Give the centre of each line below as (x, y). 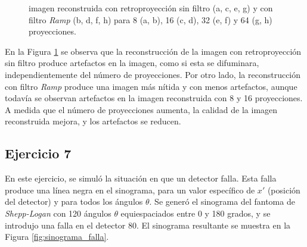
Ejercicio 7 (38, 153)
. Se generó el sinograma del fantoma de (222, 201)
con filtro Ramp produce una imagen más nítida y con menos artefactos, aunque (151, 86)
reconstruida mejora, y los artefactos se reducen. (93, 121)
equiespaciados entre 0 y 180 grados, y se (196, 213)
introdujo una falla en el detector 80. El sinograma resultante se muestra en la (148, 225)
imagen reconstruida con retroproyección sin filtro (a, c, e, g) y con (151, 8)
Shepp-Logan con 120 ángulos (58, 213)
